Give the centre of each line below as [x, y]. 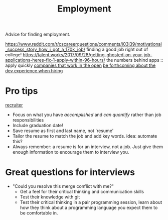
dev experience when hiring [34, 71]
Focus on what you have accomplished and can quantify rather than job [87, 115]
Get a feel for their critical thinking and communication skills [82, 192]
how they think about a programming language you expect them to [89, 208]
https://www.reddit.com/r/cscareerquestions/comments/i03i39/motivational [83, 44]
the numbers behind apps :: [135, 60]
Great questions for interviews [70, 173]
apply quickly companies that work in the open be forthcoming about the [80, 65]
